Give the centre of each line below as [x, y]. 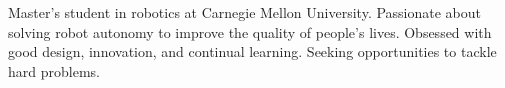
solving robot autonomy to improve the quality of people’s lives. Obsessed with [250, 31]
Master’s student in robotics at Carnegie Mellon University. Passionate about [245, 12]
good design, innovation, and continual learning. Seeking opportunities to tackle [252, 51]
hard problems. [54, 70]
